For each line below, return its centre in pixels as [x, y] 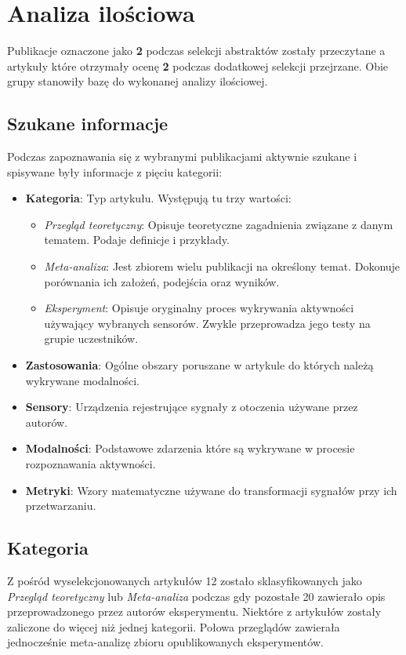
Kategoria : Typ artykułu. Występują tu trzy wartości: [158, 198]
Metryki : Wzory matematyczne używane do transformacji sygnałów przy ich [211, 490]
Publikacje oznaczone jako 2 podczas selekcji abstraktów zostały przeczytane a [196, 51]
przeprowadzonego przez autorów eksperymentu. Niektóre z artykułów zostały [194, 611]
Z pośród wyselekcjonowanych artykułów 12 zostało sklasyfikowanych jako [185, 580]
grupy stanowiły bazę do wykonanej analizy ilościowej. [138, 81]
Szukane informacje [88, 124]
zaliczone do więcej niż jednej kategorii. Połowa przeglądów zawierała [174, 626]
